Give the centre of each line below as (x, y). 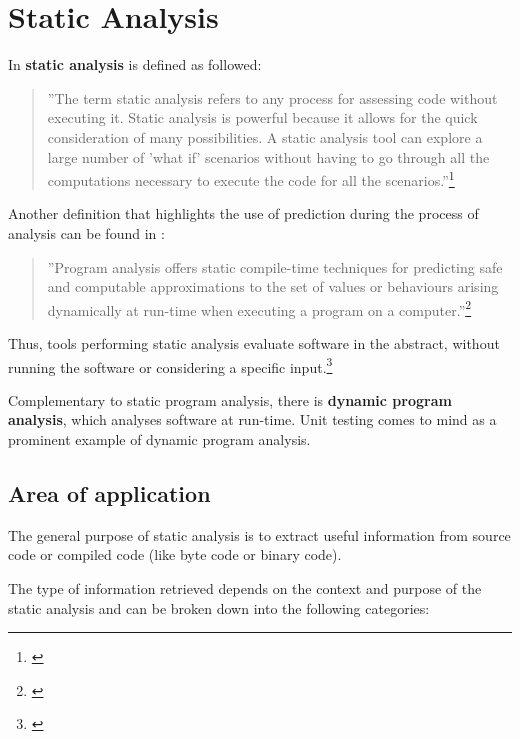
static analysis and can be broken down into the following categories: (219, 607)
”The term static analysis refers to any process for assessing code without (272, 97)
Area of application (109, 492)
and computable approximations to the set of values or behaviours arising (273, 286)
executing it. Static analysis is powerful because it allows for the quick (262, 117)
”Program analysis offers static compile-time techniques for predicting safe (275, 266)
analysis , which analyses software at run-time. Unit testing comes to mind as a (252, 419)
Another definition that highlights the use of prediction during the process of (243, 213)
